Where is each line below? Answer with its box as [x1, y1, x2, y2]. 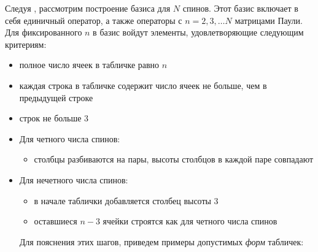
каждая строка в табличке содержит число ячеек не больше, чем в [19, 78, 267, 91]
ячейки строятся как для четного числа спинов [103, 215, 277, 227]
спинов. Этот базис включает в [182, 2, 298, 14]
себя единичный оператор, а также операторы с [5, 13, 182, 26]
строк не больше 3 [19, 112, 89, 124]
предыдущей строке [19, 91, 93, 104]
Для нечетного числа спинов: [19, 173, 128, 186]
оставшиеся [34, 215, 77, 227]
